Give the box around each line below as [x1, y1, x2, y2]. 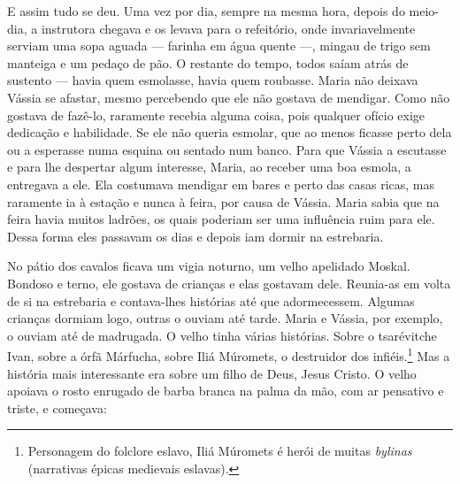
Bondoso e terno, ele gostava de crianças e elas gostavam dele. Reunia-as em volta [7, 273, 451, 292]
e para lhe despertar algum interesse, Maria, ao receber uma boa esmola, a [7, 157, 411, 176]
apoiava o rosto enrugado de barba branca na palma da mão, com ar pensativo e [7, 381, 444, 400]
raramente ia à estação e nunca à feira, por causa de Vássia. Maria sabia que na [7, 192, 440, 211]
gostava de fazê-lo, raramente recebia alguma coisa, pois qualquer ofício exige [7, 105, 425, 124]
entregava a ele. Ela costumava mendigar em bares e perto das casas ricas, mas [7, 174, 435, 193]
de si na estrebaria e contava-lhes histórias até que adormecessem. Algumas [7, 291, 415, 310]
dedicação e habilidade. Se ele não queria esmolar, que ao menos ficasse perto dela [7, 123, 452, 142]
